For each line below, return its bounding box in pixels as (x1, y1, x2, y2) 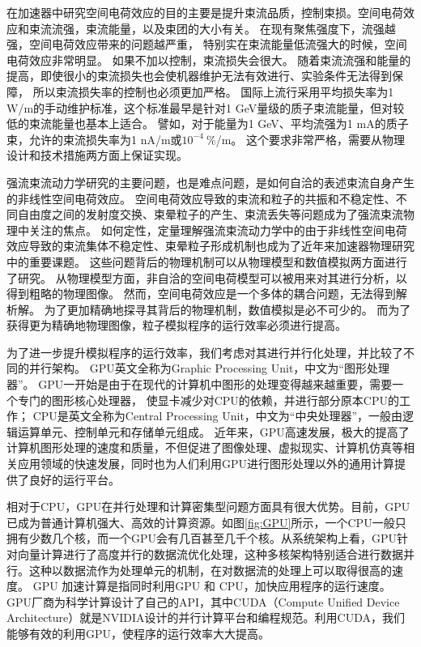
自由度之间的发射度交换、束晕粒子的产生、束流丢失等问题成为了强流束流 (17, 206, 403, 223)
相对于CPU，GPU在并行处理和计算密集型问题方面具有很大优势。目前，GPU (6, 498, 410, 515)
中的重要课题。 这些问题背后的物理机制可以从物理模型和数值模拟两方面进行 (6, 253, 407, 270)
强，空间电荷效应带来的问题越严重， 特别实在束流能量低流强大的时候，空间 (6, 36, 407, 53)
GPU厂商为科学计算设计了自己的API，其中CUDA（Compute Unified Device (6, 593, 400, 610)
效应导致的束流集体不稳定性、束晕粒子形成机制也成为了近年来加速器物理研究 (6, 237, 415, 254)
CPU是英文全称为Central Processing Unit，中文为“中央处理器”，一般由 (32, 407, 403, 424)
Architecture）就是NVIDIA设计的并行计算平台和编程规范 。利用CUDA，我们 (6, 609, 406, 626)
